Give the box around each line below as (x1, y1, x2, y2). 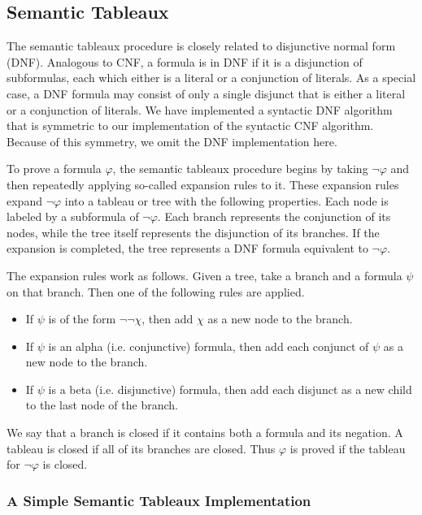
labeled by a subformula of (7, 208, 139, 225)
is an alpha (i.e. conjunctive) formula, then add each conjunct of (48, 337, 369, 354)
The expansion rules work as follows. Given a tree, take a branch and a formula (7, 266, 402, 283)
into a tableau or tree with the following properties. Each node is (64, 192, 389, 209)
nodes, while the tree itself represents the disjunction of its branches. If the (7, 223, 380, 240)
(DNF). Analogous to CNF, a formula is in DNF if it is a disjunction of (7, 53, 363, 70)
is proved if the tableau (289, 439, 406, 457)
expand (7, 192, 42, 209)
